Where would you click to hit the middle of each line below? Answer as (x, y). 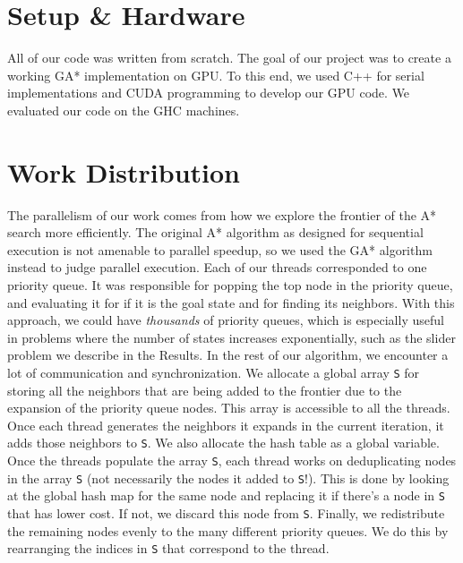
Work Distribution (124, 171)
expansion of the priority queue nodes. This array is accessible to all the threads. (229, 408)
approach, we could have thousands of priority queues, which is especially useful (226, 320)
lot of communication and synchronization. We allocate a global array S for (214, 372)
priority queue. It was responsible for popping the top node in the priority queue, (230, 285)
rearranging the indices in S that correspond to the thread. (168, 548)
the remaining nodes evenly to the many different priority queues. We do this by (228, 530)
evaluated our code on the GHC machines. (124, 110)
